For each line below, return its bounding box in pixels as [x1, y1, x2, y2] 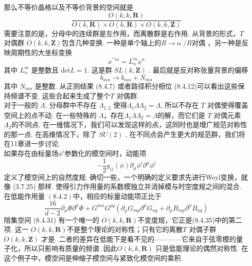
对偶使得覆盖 [207, 100, 248, 110]
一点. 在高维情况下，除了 [17, 129, 97, 139]
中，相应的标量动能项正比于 [72, 190, 162, 201]
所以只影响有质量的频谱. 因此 [24, 243, 117, 253]
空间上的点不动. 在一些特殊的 [4, 110, 97, 120]
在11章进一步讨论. [4, 138, 60, 149]
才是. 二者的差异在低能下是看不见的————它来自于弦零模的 [41, 233, 236, 244]
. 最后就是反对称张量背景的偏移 [148, 64, 249, 75]
